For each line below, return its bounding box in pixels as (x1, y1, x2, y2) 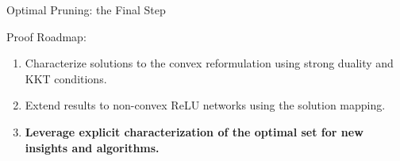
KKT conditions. (25, 70, 107, 86)
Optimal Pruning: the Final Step (6, 2, 166, 17)
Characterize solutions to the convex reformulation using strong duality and (25, 55, 394, 71)
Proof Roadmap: (6, 28, 87, 44)
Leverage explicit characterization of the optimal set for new (25, 123, 363, 140)
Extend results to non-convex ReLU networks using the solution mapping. (25, 97, 386, 113)
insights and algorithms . (25, 139, 160, 155)
